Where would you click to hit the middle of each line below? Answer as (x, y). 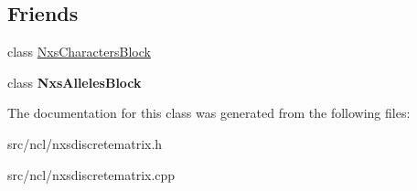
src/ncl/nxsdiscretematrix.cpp (91, 174)
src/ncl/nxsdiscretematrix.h (85, 143)
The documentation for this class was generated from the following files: (209, 113)
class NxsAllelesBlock (75, 82)
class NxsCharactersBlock (79, 52)
